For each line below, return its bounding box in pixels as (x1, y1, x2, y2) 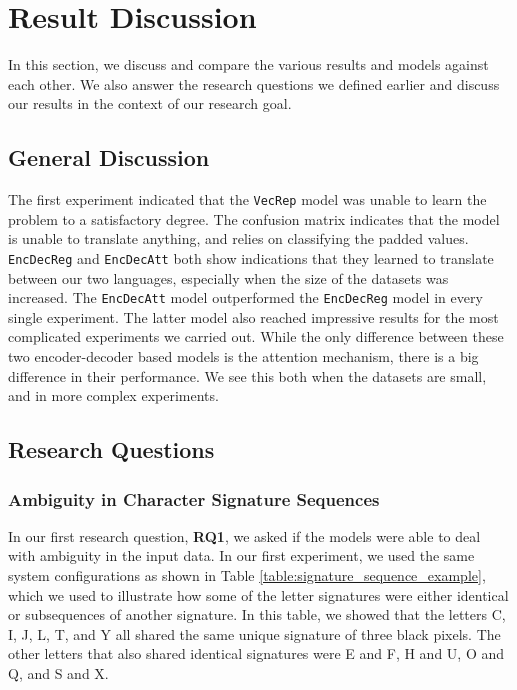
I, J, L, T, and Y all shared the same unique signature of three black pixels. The (8, 623, 501, 644)
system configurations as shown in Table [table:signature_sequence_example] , (8, 565, 486, 586)
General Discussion (8, 142, 210, 173)
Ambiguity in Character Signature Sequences (8, 486, 380, 511)
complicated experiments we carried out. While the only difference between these (8, 326, 504, 347)
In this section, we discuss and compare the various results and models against (8, 54, 489, 75)
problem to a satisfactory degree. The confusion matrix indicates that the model (8, 208, 500, 229)
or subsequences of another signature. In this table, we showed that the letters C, (8, 604, 506, 625)
